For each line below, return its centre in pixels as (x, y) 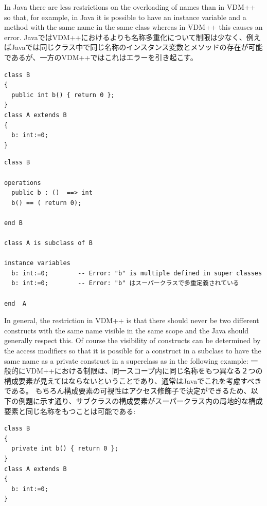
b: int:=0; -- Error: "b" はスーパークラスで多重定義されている (125, 283)
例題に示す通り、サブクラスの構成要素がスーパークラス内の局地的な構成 (140, 400)
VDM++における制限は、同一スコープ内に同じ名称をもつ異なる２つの (144, 371)
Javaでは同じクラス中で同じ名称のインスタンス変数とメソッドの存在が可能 (137, 47)
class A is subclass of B (48, 243)
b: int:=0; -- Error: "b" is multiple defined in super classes (137, 273)
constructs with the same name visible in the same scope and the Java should (127, 330)
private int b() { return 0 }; (65, 449)
